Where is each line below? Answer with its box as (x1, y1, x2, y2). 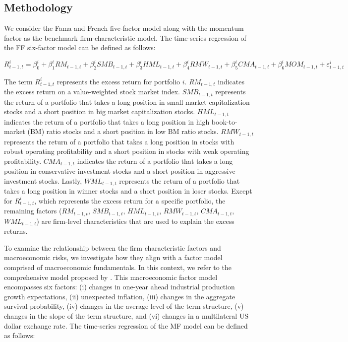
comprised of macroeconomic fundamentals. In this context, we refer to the (4, 262, 232, 273)
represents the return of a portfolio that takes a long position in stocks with (4, 136, 234, 146)
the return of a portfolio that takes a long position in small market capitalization (4, 96, 250, 107)
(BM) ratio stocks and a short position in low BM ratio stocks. (27, 126, 219, 137)
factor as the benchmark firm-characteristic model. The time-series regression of (4, 32, 246, 43)
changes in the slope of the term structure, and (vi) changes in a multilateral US (4, 311, 249, 321)
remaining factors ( (4, 205, 62, 216)
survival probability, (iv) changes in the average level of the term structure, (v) (4, 301, 244, 311)
